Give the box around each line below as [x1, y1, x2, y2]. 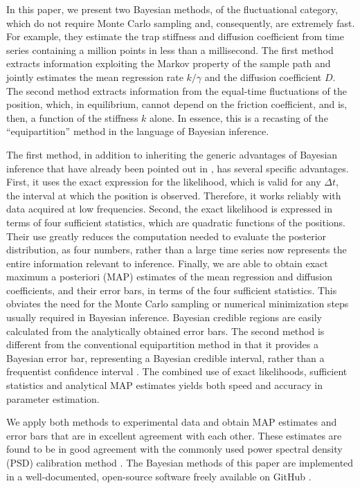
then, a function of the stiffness [6, 110, 138, 125]
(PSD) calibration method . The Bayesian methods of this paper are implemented [6, 455, 354, 469]
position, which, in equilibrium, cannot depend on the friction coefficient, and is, [6, 97, 348, 111]
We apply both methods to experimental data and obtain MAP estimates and [6, 415, 337, 429]
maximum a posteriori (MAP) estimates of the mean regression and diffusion [6, 269, 332, 284]
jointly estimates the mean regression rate [6, 69, 183, 84]
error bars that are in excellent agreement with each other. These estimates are [6, 428, 342, 442]
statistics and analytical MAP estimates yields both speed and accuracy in [6, 378, 323, 392]
